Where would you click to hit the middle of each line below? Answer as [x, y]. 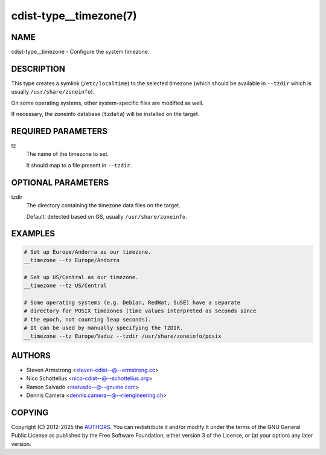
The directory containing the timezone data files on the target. [103, 205]
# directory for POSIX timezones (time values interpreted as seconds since [140, 311]
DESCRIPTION [38, 69]
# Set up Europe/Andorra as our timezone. [88, 252]
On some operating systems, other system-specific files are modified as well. [107, 103]
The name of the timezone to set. [67, 154]
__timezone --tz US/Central [65, 286]
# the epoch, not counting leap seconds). [88, 319]
